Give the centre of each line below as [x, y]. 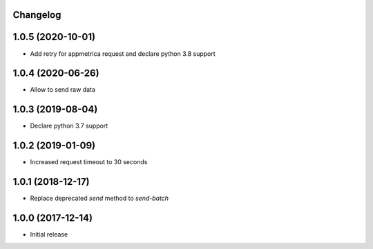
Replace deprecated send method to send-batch [99, 198]
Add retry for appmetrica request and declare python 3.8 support [123, 53]
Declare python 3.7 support [69, 126]
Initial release [49, 235]
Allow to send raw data [63, 90]
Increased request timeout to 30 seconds [89, 162]
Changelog [37, 15]
